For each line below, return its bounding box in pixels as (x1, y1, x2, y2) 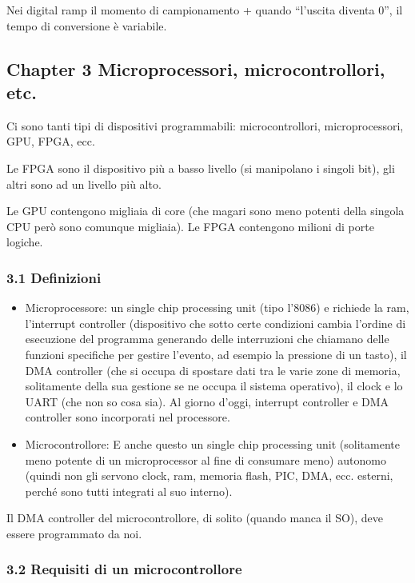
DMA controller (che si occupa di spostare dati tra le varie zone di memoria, (25, 361, 401, 378)
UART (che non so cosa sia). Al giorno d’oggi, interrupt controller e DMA (25, 393, 389, 409)
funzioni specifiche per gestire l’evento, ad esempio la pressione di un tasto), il (25, 345, 407, 362)
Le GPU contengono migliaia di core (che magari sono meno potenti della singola (6, 202, 405, 219)
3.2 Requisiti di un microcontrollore (6, 559, 242, 579)
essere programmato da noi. (6, 525, 142, 541)
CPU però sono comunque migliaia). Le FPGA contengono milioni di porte (6, 218, 374, 234)
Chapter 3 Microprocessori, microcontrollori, (6, 56, 385, 81)
